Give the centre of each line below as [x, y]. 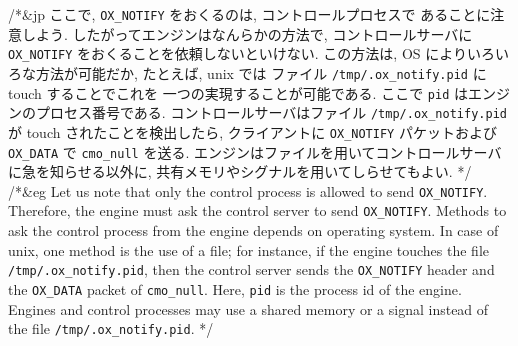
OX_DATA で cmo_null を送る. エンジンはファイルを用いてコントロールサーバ [255, 151]
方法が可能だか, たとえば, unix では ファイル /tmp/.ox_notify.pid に [261, 72]
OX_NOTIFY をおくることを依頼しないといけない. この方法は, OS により [237, 53]
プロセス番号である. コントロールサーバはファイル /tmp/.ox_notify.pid [271, 112]
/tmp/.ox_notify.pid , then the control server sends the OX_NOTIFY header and [251, 269]
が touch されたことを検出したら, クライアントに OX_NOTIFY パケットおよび [252, 131]
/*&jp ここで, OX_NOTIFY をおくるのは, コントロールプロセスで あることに [249, 14]
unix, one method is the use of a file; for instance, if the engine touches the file [248, 249]
